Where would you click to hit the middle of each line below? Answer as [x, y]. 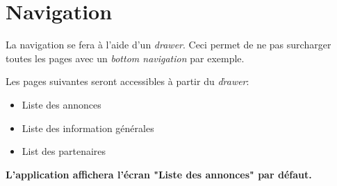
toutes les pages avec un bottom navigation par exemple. [125, 58]
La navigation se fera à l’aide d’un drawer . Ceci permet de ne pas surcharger [168, 45]
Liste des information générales [88, 128]
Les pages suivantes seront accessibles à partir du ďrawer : [128, 81]
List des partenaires [64, 151]
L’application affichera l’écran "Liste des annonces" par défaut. [159, 174]
